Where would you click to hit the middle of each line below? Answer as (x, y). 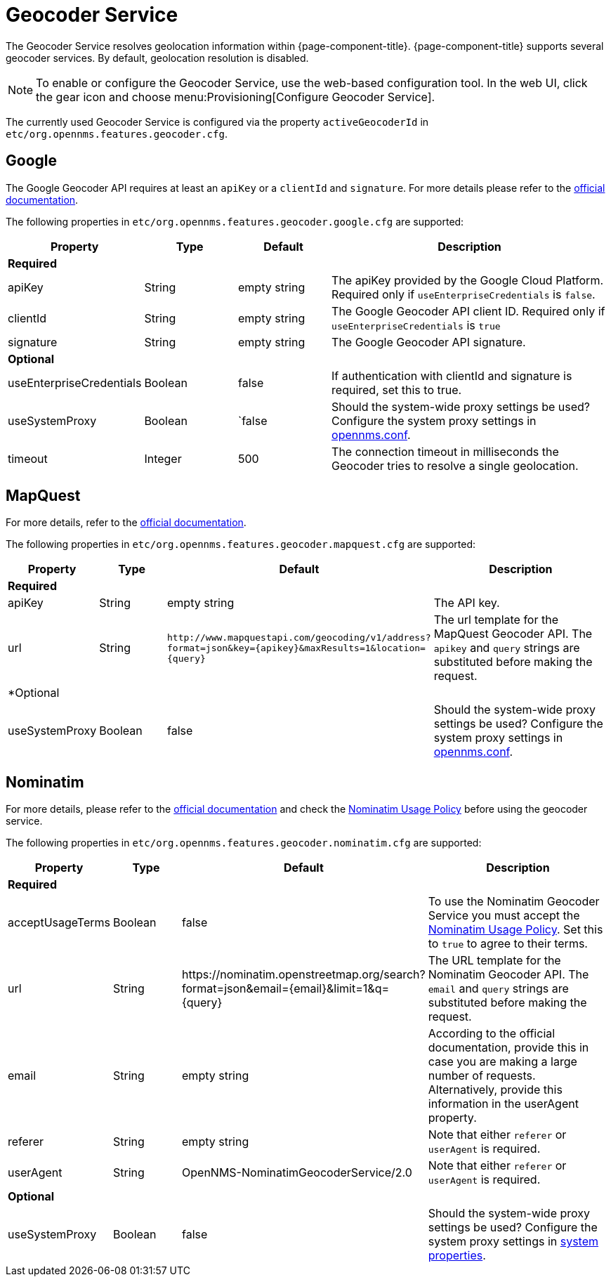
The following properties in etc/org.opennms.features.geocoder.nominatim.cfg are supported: (244, 843)
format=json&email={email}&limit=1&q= (286, 989)
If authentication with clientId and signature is (452, 375)
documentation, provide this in (508, 1048)
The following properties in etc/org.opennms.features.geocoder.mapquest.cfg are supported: (241, 544)
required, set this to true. (397, 390)
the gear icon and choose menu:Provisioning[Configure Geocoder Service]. (236, 97)
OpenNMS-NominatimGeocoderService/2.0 (297, 1173)
